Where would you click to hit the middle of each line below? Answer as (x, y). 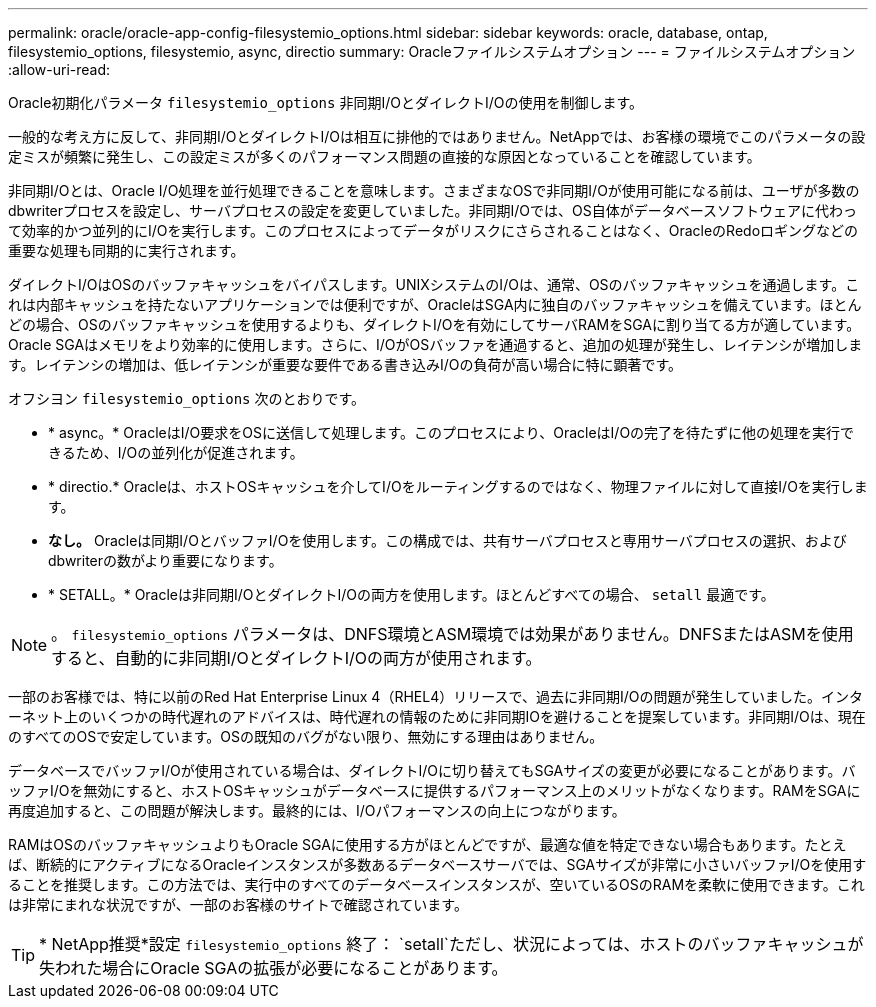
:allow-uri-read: (59, 69)
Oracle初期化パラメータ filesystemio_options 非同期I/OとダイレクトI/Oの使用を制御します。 (326, 102)
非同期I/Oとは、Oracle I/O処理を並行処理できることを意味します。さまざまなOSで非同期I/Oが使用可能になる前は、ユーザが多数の (434, 190)
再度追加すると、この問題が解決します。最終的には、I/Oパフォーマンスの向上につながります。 (317, 810)
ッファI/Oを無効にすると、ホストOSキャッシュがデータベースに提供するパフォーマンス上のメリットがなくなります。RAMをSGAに (434, 790)
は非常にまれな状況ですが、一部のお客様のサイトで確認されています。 (238, 904)
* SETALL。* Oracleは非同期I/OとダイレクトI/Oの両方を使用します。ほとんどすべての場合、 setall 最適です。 (411, 594)
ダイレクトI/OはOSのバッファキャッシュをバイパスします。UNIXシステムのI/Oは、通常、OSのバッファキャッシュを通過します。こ (434, 284)
